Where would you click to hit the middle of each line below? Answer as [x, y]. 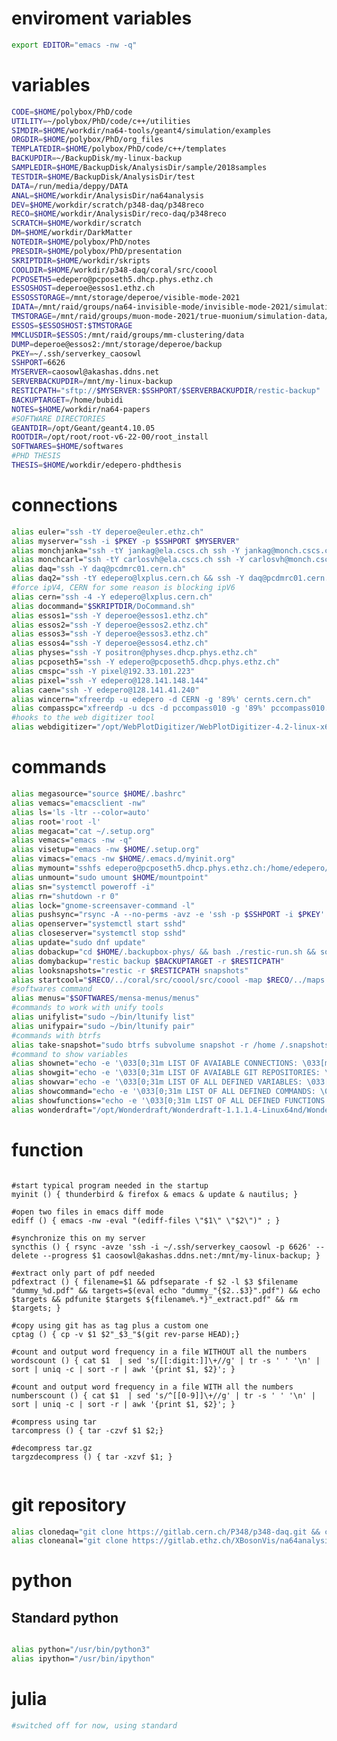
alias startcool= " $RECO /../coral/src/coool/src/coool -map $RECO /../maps [168, 980]
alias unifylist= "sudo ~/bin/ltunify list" [103, 1017]
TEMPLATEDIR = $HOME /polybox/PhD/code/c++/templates [119, 149]
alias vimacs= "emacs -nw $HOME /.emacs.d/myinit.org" [123, 859]
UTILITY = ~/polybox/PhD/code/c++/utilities [101, 121]
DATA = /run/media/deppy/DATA [70, 186]
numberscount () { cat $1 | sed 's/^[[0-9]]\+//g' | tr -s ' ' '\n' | [163, 1395]
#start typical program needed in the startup [110, 1185]
